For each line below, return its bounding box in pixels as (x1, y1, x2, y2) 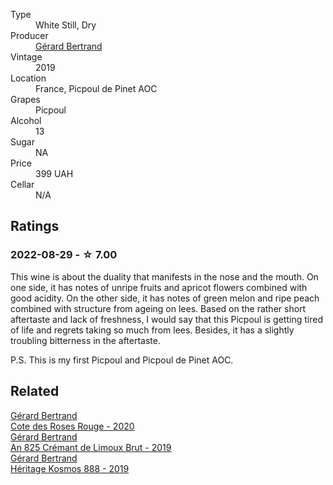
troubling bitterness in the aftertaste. (10, 334, 161, 346)
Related (10, 383, 60, 400)
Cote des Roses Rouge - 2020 (10, 420, 135, 432)
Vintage (10, 51, 43, 63)
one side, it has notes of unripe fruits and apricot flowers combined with (10, 281, 308, 293)
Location (10, 72, 47, 84)
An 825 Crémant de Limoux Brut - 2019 (10, 441, 172, 453)
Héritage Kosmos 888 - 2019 (10, 462, 130, 474)
